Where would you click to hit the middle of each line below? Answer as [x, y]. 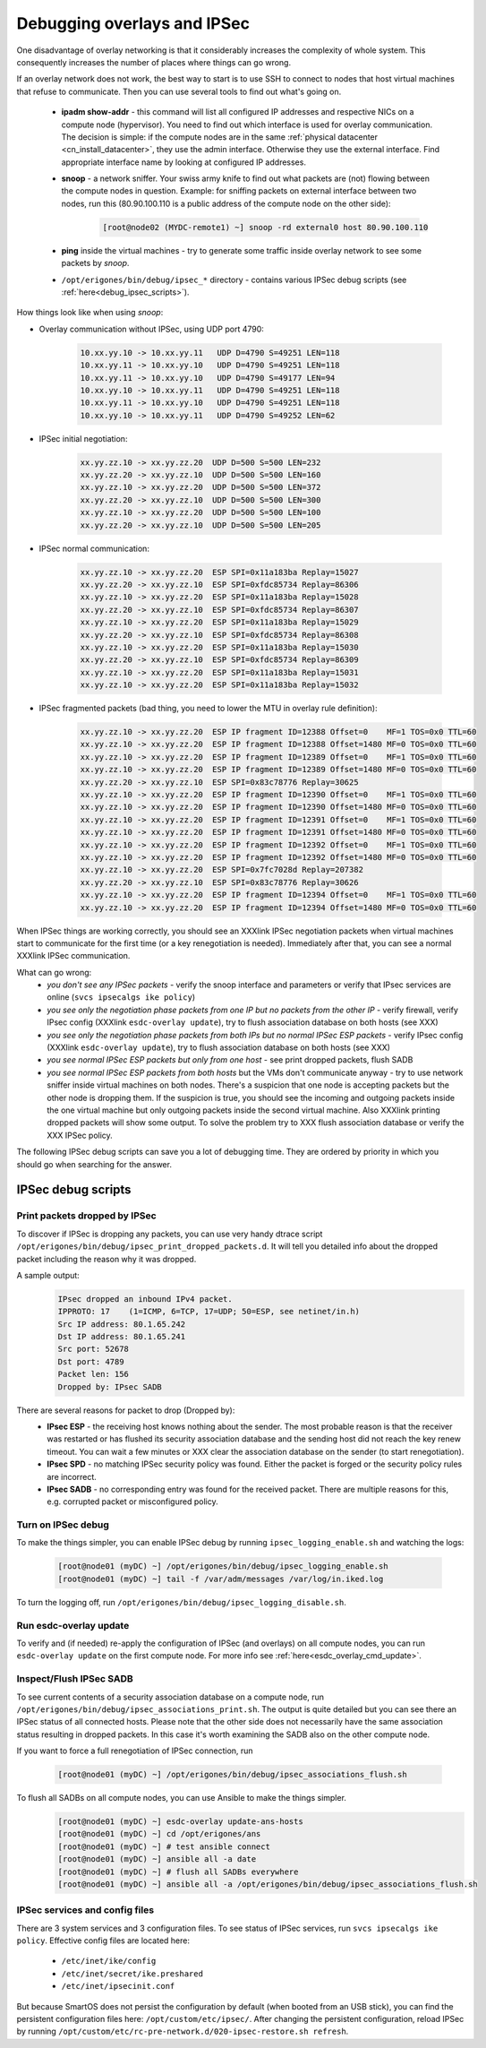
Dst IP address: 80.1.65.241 [122, 1337]
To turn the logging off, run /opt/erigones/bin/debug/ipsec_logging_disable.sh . [181, 1602]
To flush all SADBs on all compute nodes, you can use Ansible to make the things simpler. [181, 1798]
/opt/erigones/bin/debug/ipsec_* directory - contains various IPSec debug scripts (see [234, 280]
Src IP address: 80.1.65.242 [122, 1324]
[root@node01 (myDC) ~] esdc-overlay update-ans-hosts [180, 1822]
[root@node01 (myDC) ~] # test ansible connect [164, 1846]
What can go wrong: [54, 972]
